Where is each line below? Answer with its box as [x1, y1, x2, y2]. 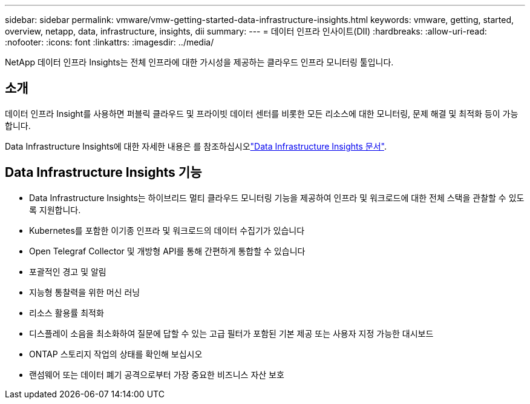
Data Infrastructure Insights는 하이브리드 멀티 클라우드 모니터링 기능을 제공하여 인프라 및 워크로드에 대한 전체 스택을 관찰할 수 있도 [29, 192, 525, 203]
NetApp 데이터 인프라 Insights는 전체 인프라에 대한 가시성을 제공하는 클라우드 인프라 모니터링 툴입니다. [5, 57, 394, 67]
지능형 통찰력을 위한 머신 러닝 [29, 286, 140, 297]
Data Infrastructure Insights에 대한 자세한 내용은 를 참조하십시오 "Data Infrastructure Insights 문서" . [5, 141, 387, 151]
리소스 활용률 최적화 [29, 307, 104, 318]
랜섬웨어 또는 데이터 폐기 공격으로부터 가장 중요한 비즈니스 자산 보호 [29, 369, 284, 380]
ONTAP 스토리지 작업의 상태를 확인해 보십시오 [29, 348, 203, 359]
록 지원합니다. [29, 204, 81, 215]
